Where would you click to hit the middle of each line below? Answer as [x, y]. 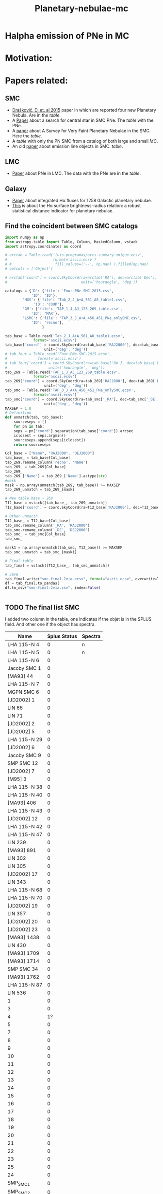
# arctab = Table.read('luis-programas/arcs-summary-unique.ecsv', [75, 255]
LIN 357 [17, 914]
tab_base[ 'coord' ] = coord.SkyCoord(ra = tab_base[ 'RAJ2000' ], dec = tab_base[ [83, 345]
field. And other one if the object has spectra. [50, 624]
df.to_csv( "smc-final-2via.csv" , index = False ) [53, 588]
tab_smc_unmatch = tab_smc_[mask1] [41, 552]
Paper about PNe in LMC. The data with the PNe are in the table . [76, 173]
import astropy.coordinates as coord [43, 246]
